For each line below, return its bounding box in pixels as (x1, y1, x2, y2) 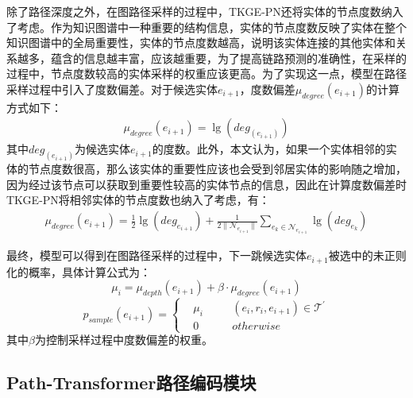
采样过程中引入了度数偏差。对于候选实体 (6, 80, 218, 97)
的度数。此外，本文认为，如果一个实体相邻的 (152, 141, 386, 157)
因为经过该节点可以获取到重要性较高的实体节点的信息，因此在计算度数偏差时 (6, 176, 407, 192)
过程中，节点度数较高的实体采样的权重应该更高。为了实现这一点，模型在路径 (6, 65, 407, 82)
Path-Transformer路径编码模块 (6, 370, 257, 395)
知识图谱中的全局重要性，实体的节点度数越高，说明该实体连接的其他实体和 (6, 34, 396, 51)
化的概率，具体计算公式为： (6, 263, 151, 280)
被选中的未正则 (328, 247, 407, 264)
